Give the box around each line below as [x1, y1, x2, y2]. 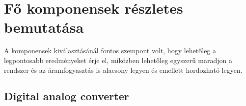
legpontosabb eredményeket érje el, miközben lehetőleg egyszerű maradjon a [4, 55, 232, 65]
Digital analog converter [4, 88, 129, 104]
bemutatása [4, 17, 84, 37]
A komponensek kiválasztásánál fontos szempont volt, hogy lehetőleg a [4, 45, 217, 56]
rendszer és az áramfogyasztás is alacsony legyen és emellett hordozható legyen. [4, 64, 243, 75]
